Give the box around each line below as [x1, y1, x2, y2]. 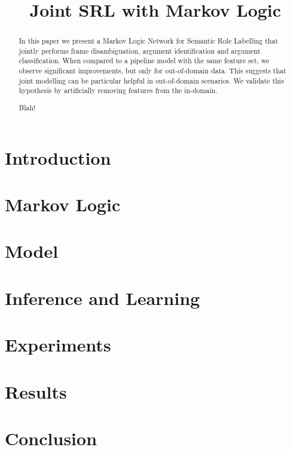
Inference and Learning [5, 285, 200, 310]
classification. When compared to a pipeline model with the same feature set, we [19, 56, 269, 66]
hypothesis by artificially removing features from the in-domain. [19, 85, 218, 95]
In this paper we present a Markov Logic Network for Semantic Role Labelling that [19, 36, 278, 46]
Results [5, 379, 67, 403]
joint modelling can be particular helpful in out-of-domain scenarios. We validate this [19, 75, 284, 85]
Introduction [5, 145, 111, 169]
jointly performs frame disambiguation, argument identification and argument [19, 45, 261, 56]
